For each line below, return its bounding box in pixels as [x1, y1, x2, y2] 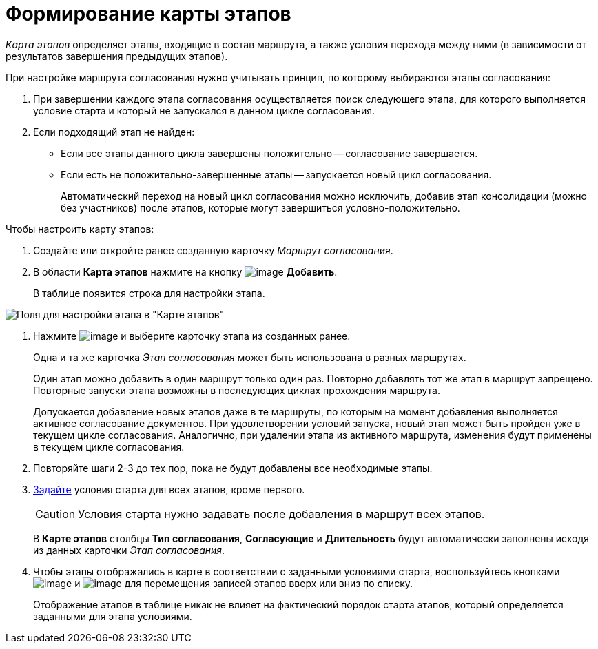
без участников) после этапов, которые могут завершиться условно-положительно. [61, 201, 460, 214]
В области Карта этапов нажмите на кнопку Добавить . [33, 265, 338, 278]
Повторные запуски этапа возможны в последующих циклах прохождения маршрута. [33, 384, 440, 396]
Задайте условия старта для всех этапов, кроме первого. [33, 483, 305, 495]
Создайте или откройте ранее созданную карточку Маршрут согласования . [33, 244, 393, 256]
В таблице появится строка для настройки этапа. [33, 287, 265, 299]
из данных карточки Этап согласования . [33, 544, 225, 556]
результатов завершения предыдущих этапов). [6, 50, 228, 62]
